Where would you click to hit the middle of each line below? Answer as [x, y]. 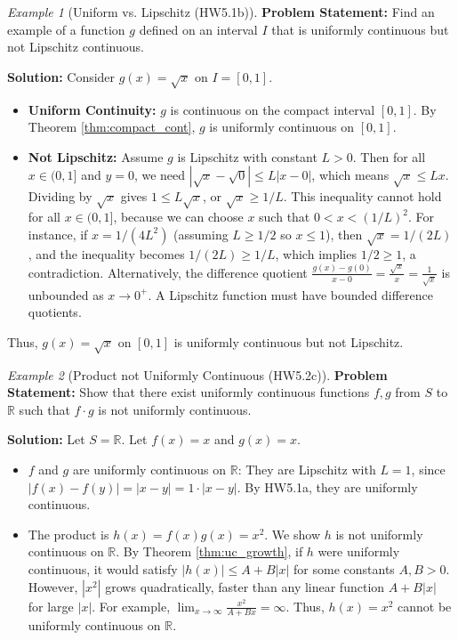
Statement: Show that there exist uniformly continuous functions [189, 392]
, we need [160, 175]
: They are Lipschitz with [307, 470]
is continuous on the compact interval [273, 109]
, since [428, 470]
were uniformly [359, 551]
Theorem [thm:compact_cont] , [112, 127]
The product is [68, 534]
